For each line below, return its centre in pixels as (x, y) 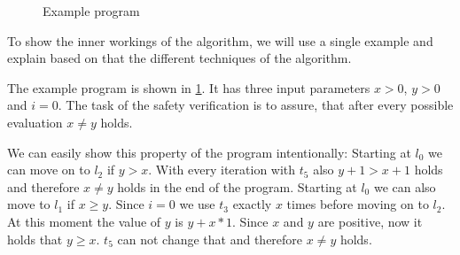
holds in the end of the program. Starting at (237, 186)
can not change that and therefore (210, 239)
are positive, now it (370, 221)
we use (197, 204)
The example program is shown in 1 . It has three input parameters (189, 87)
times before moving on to (358, 204)
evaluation (35, 122)
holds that (35, 239)
